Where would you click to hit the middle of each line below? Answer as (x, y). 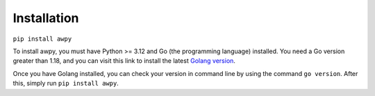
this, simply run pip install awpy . (66, 84)
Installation (46, 18)
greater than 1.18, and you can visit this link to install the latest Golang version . (124, 61)
